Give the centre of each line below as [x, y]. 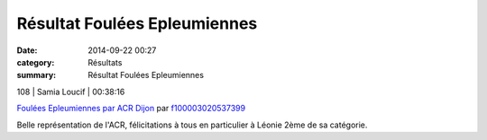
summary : [37, 75]
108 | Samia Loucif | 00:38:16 [71, 92]
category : [36, 62]
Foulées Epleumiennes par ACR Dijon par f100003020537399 [131, 109]
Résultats [105, 62]
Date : [27, 50]
